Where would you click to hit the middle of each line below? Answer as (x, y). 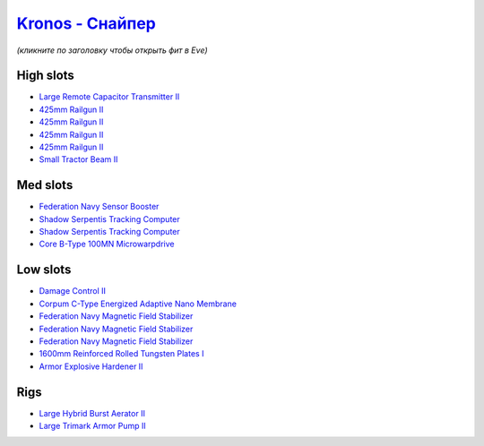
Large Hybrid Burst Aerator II (92, 413)
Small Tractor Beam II (78, 159)
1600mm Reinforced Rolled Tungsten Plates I (121, 354)
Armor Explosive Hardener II (91, 366)
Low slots (44, 270)
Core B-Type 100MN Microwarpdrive (107, 244)
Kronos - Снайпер (86, 23)
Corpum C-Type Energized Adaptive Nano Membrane (138, 304)
